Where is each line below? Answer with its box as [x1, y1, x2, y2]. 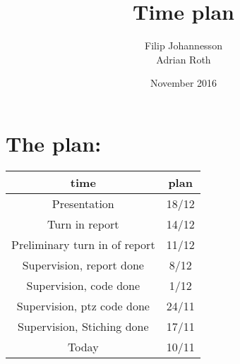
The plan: [6, 128, 102, 157]
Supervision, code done [26, 277, 140, 293]
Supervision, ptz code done [16, 297, 150, 314]
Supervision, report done [22, 256, 144, 273]
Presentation [52, 195, 114, 212]
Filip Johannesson [145, 38, 222, 53]
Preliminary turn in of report [11, 236, 155, 253]
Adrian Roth [156, 51, 211, 66]
